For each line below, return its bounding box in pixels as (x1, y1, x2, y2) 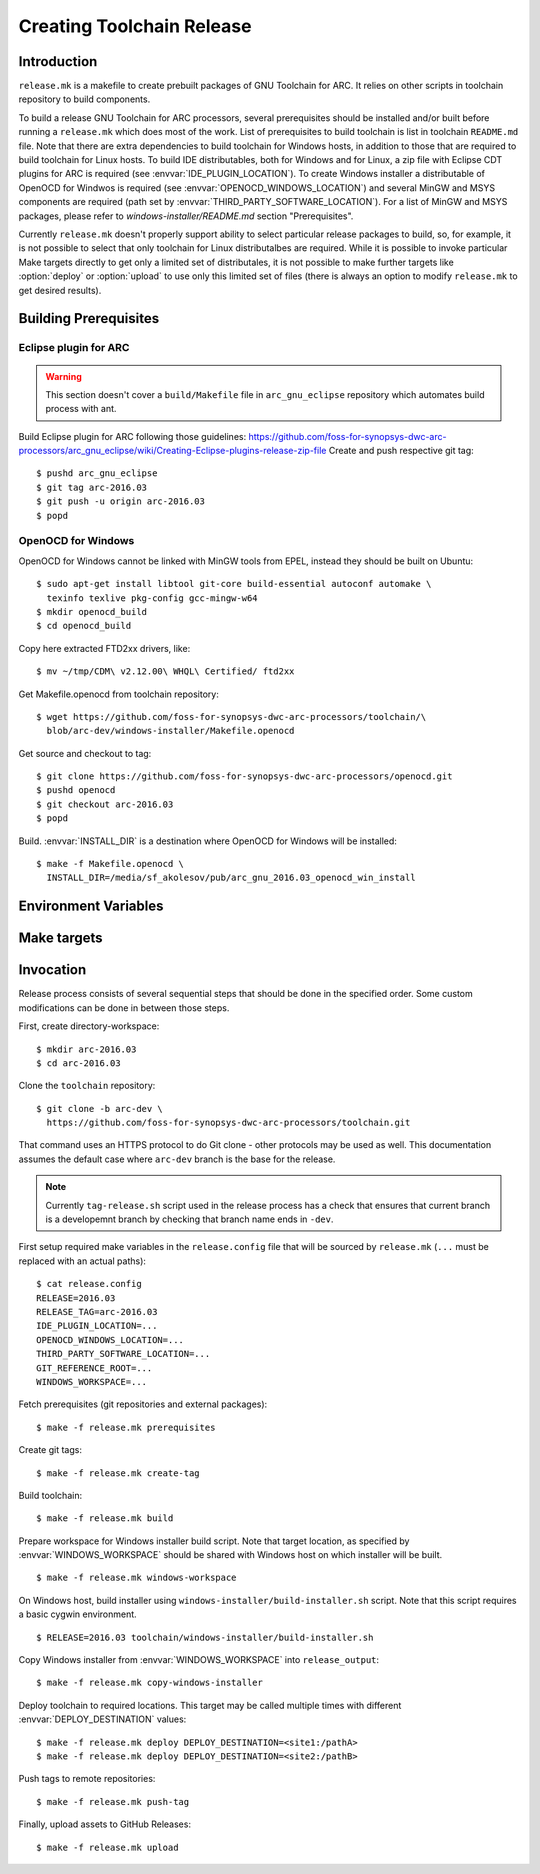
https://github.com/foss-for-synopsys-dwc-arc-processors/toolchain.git (46, 1117, 411, 1129)
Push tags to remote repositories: (18, 1773, 156, 1785)
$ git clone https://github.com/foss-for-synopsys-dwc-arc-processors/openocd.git (36, 771, 453, 782)
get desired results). (18, 284, 102, 296)
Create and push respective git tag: (328, 445, 474, 457)
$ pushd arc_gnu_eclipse (36, 468, 158, 479)
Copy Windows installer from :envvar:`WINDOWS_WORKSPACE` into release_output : (18, 1654, 380, 1666)
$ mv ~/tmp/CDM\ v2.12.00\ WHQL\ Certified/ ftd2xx (36, 666, 295, 677)
